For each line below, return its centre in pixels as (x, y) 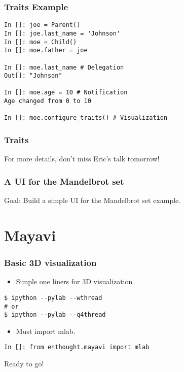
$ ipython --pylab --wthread (53, 298)
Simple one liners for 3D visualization (74, 281)
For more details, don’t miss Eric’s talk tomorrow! (82, 159)
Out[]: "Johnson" (33, 76)
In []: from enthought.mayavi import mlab (77, 347)
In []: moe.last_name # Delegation (64, 67)
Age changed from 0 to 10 (48, 101)
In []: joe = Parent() (42, 25)
